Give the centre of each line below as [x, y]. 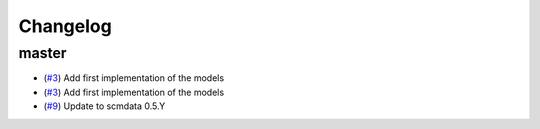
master [42, 53]
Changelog [65, 26]
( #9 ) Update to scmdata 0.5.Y [104, 106]
